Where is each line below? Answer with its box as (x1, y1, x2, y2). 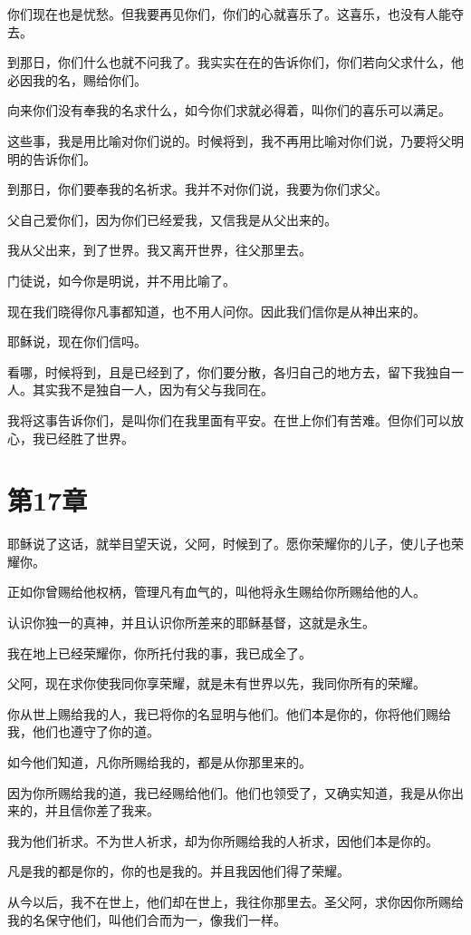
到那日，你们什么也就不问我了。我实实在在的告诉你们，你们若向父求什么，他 (7, 53, 464, 72)
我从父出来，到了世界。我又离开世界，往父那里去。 (7, 240, 312, 259)
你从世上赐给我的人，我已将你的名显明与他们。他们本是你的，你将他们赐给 (7, 704, 451, 723)
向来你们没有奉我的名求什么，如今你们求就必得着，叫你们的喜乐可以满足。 (7, 101, 451, 120)
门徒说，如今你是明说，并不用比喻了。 (7, 270, 235, 289)
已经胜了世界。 (44, 428, 134, 447)
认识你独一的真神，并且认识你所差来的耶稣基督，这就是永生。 (7, 613, 375, 631)
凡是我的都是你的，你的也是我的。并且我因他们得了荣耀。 (7, 862, 350, 881)
